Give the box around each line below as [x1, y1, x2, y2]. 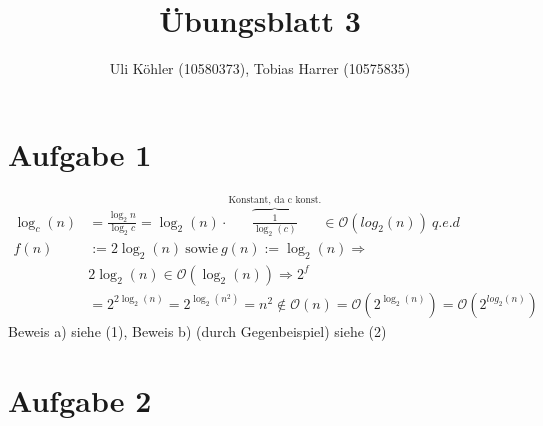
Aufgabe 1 [8, 133, 152, 174]
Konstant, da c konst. [228, 195, 322, 206]
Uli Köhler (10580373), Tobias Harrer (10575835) [109, 58, 411, 79]
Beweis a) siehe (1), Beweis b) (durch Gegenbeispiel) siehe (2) [8, 320, 387, 341]
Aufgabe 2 [8, 379, 152, 420]
